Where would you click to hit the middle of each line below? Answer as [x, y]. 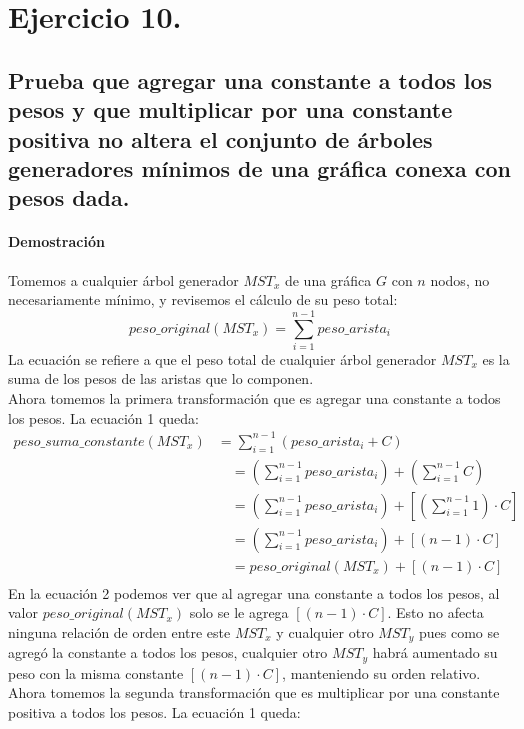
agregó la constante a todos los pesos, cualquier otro [168, 652]
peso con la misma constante [96, 672]
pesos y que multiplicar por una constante [230, 109]
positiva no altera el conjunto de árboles [220, 138]
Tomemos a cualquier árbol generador [123, 279]
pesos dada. [69, 197]
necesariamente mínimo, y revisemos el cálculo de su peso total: [203, 299]
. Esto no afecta [435, 612]
